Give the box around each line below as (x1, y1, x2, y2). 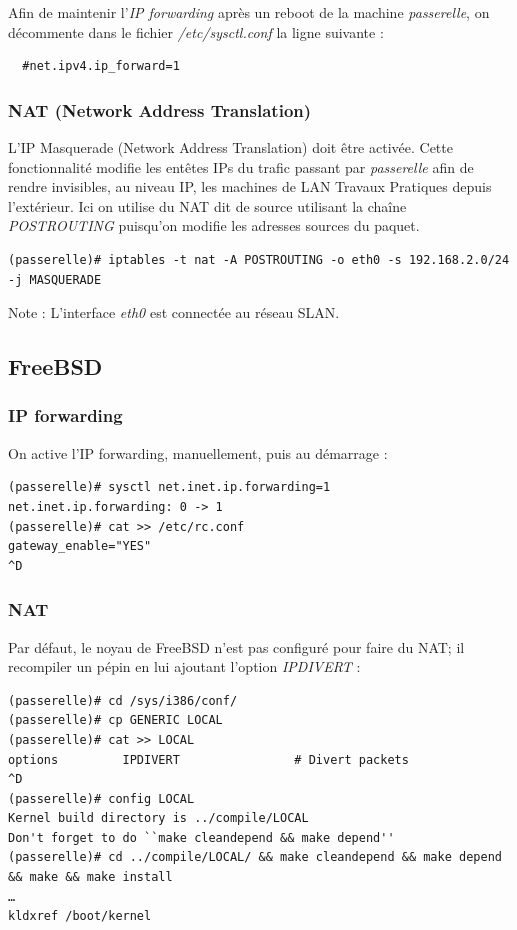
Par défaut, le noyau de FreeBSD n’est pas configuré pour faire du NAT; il (8, 636, 465, 657)
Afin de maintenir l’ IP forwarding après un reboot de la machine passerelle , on (8, 2, 490, 22)
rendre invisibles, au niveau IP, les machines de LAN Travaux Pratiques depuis (8, 176, 492, 197)
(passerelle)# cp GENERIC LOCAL (8, 713, 223, 728)
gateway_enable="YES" (8, 539, 152, 554)
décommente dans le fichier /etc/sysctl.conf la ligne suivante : (8, 21, 384, 42)
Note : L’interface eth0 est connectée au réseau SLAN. (8, 302, 340, 323)
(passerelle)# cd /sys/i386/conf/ (8, 693, 238, 708)
